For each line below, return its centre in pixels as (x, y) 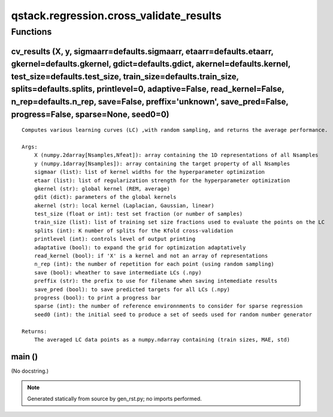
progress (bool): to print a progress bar (97, 297)
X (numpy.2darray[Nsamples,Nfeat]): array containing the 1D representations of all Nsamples (176, 155)
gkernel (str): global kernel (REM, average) (102, 188)
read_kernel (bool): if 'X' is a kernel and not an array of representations (151, 256)
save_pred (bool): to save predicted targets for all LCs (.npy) (132, 289)
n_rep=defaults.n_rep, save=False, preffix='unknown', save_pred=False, (150, 102)
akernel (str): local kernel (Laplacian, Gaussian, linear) (124, 206)
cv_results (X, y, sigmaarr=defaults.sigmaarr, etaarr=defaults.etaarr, (142, 51)
